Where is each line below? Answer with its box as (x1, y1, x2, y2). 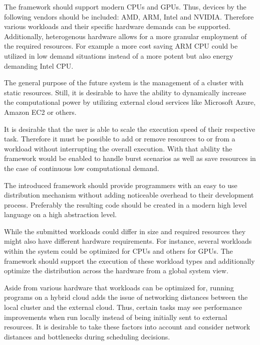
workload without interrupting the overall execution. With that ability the (4, 143, 232, 153)
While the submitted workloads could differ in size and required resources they (4, 226, 246, 236)
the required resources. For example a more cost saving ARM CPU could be (4, 41, 238, 51)
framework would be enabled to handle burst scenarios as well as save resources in (4, 153, 256, 163)
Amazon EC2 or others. (4, 106, 77, 117)
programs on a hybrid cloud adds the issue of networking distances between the (4, 292, 248, 302)
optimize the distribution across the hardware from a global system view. (4, 265, 228, 276)
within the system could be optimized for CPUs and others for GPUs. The (4, 246, 233, 256)
